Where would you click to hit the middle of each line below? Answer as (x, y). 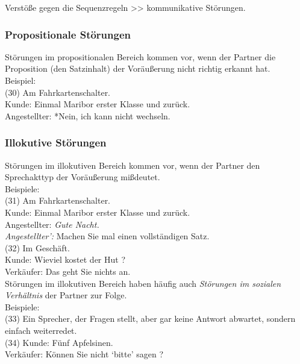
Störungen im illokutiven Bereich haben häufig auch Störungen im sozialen (143, 283)
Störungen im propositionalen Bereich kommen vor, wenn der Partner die (140, 56)
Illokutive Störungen (56, 143)
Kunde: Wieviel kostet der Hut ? (65, 259)
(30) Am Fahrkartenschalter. (58, 92)
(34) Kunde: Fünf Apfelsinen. (59, 342)
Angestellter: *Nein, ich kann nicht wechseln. (88, 115)
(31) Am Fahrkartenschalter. (58, 200)
